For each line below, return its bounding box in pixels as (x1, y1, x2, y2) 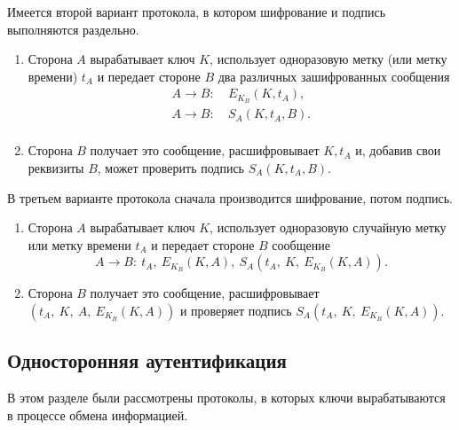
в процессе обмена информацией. (7, 405, 188, 424)
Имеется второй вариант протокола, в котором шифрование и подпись (7, 3, 386, 20)
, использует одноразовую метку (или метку (210, 50, 447, 68)
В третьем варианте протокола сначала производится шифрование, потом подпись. (7, 188, 453, 207)
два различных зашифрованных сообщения (218, 66, 450, 85)
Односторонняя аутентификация (7, 347, 287, 374)
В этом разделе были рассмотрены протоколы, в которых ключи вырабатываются (7, 388, 446, 407)
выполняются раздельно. (7, 20, 139, 38)
